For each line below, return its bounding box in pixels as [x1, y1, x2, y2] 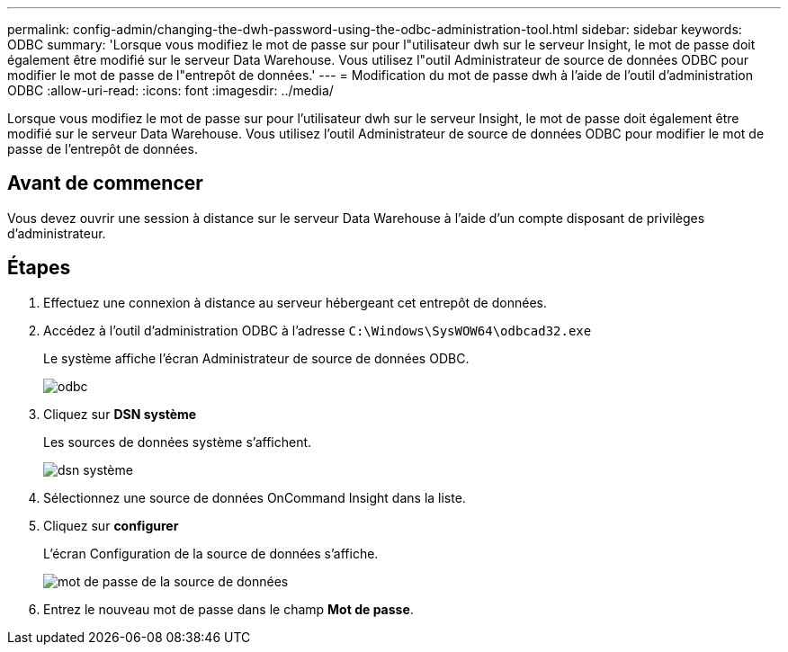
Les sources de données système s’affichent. [43, 433, 312, 450]
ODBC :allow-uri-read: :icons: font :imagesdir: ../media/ [7, 83, 334, 98]
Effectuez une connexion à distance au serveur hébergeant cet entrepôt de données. [43, 294, 547, 310]
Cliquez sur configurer [43, 517, 179, 533]
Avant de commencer [7, 172, 203, 195]
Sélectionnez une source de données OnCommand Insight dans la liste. [43, 489, 466, 505]
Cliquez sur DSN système [43, 406, 197, 422]
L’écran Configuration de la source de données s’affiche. [43, 545, 379, 561]
